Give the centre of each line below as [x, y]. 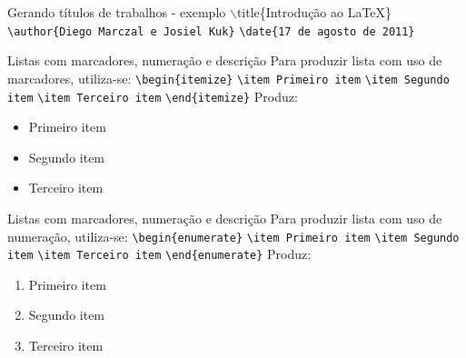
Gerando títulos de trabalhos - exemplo [117, 12]
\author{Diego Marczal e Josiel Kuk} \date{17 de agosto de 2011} [211, 31]
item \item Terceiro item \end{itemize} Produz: [153, 96]
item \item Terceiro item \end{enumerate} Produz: [159, 254]
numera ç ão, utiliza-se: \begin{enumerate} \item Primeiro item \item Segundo [233, 236]
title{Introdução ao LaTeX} [314, 12]
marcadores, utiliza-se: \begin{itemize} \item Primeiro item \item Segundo [228, 78]
